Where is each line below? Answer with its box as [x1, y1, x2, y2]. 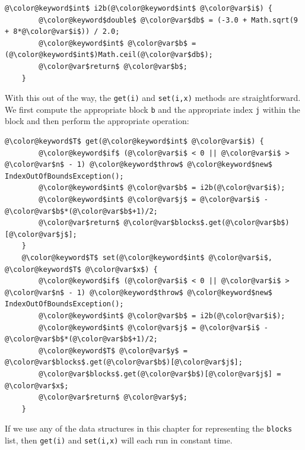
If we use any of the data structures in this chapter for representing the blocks [5, 422, 293, 435]
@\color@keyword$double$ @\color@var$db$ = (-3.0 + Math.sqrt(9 [39, 15, 298, 24]
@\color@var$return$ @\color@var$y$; [39, 393, 188, 402]
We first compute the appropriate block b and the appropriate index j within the [5, 103, 300, 115]
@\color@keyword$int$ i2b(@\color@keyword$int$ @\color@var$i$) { [5, 4, 273, 12]
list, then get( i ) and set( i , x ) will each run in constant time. [5, 433, 233, 446]
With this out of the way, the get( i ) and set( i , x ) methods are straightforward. [5, 91, 301, 104]
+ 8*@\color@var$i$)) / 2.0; [5, 27, 120, 36]
